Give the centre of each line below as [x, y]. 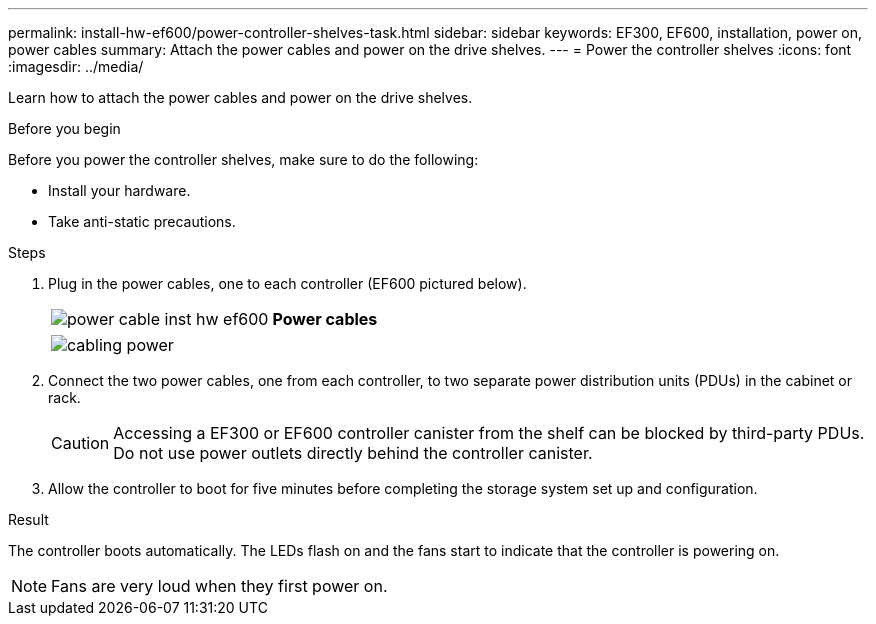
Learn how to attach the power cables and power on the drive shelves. [240, 97]
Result [28, 519]
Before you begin [64, 128]
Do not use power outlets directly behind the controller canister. [353, 453]
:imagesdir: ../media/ [76, 66]
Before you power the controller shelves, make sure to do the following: [243, 159]
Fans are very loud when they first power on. [219, 586]
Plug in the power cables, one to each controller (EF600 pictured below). [287, 283]
